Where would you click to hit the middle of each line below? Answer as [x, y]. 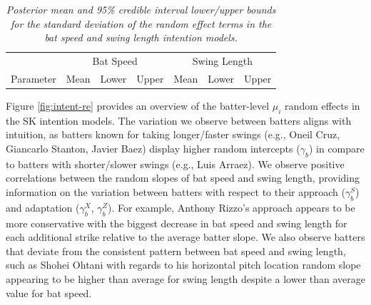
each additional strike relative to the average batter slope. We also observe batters [185, 237]
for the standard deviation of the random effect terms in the [141, 23]
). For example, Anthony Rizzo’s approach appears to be [231, 207]
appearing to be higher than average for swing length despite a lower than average [185, 278]
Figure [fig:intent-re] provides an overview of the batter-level [138, 105]
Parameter [34, 78]
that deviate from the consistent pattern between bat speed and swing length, [176, 250]
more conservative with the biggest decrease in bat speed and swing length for [177, 223]
